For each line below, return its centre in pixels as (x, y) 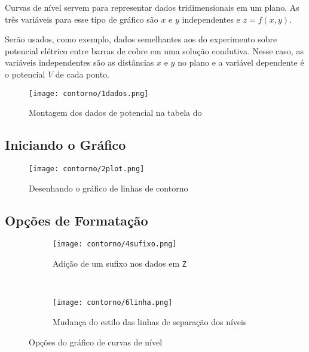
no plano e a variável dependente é (241, 62)
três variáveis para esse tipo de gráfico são (82, 19)
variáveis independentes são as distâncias (79, 62)
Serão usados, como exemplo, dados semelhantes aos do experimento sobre (141, 39)
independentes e (211, 19)
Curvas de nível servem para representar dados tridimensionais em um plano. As (152, 7)
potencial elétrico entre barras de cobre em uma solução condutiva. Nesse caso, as (154, 50)
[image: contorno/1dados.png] (89, 93)
